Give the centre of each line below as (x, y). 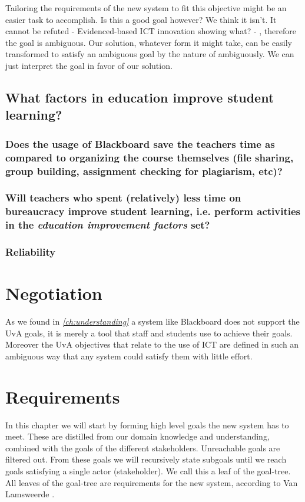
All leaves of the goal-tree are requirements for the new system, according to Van (152, 482)
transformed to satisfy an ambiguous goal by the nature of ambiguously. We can (150, 54)
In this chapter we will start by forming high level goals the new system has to (147, 425)
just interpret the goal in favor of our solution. (89, 65)
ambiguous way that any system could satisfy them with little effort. (129, 356)
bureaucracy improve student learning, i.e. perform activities (153, 211)
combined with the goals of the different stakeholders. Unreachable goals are (143, 447)
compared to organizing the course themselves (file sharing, (150, 157)
